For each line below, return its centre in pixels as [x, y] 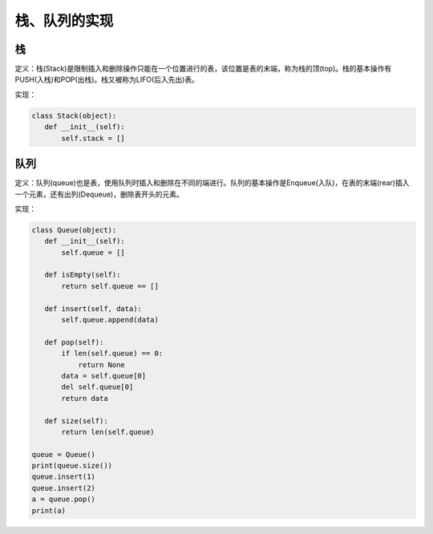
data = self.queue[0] [104, 376]
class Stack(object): [74, 115]
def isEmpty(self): [83, 275]
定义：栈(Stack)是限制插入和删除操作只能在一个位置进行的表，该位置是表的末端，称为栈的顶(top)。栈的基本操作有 [203, 69]
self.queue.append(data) [110, 320]
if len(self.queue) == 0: [112, 354]
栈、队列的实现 [64, 21]
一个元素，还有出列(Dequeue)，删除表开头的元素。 [99, 194]
